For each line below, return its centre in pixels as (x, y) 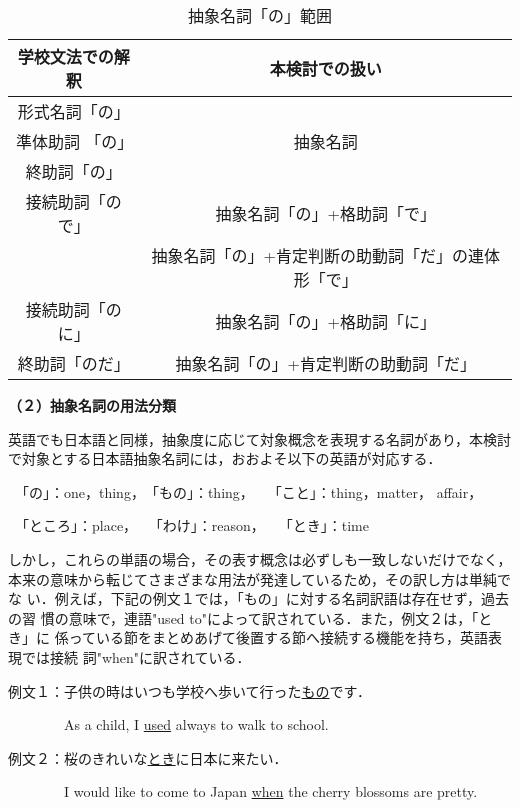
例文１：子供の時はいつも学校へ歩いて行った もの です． (190, 690)
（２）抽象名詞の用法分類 (92, 405)
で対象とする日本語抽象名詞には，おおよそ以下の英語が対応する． (225, 458)
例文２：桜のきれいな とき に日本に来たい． (148, 757)
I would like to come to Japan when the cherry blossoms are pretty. (270, 791)
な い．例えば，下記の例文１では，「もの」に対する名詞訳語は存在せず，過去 (258, 598)
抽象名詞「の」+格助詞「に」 (326, 321)
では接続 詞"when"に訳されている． (136, 656)
